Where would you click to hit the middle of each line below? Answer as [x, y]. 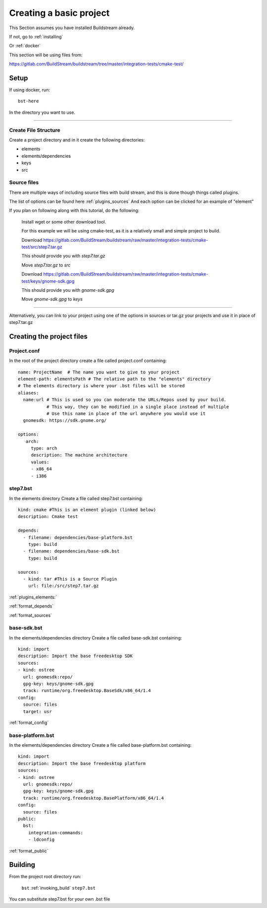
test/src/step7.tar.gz [42, 247]
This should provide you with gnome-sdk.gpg [68, 290]
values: [40, 462]
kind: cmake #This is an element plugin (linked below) [87, 510]
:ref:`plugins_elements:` [33, 597]
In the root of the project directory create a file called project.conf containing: [88, 361]
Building [22, 865]
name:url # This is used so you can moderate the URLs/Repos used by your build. [125, 400]
